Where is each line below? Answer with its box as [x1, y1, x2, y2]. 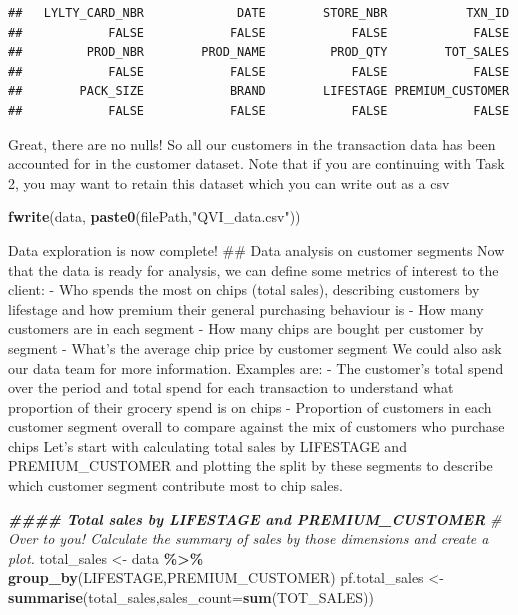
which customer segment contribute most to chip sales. [8, 475, 343, 496]
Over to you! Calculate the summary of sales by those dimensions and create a [8, 528, 489, 549]
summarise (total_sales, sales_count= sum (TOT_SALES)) [8, 587, 374, 608]
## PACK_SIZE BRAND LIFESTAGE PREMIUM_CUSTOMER [8, 84, 510, 99]
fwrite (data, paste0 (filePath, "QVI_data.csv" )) [8, 206, 301, 227]
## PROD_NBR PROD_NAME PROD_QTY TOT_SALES [8, 45, 510, 60]
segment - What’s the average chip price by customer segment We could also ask [8, 337, 502, 358]
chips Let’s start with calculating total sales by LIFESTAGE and [8, 435, 407, 456]
